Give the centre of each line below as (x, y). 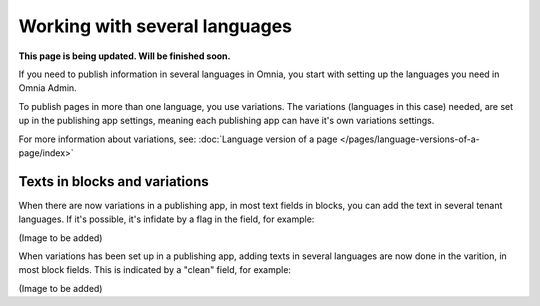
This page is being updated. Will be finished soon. (124, 56)
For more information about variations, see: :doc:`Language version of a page (178, 139)
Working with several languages (155, 26)
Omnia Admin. (47, 88)
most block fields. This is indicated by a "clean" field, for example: (155, 270)
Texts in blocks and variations (113, 181)
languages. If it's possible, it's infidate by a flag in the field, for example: (166, 219)
